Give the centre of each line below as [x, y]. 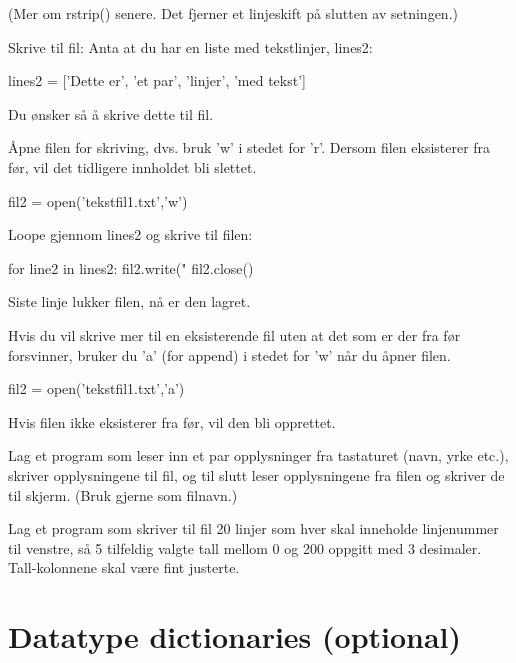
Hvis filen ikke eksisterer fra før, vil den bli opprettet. [172, 421]
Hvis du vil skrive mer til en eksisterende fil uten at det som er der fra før [234, 334]
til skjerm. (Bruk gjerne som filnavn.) [123, 494]
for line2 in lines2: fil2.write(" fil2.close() [131, 267]
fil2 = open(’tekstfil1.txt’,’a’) [96, 388]
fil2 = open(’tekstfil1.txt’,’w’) [98, 200]
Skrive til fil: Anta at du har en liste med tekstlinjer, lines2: [190, 46]
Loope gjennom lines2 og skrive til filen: [130, 234]
